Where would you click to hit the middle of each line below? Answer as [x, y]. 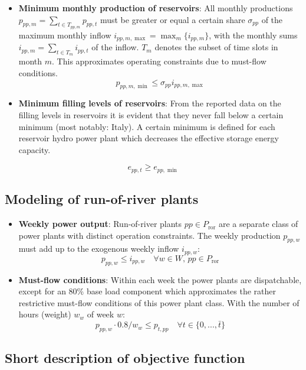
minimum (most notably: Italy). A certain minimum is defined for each [147, 126]
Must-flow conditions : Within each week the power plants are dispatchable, [160, 279]
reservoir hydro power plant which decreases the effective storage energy [149, 138]
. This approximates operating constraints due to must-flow [159, 61]
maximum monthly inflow [65, 35]
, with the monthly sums [253, 35]
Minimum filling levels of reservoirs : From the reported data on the [150, 103]
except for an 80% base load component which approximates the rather [147, 291]
